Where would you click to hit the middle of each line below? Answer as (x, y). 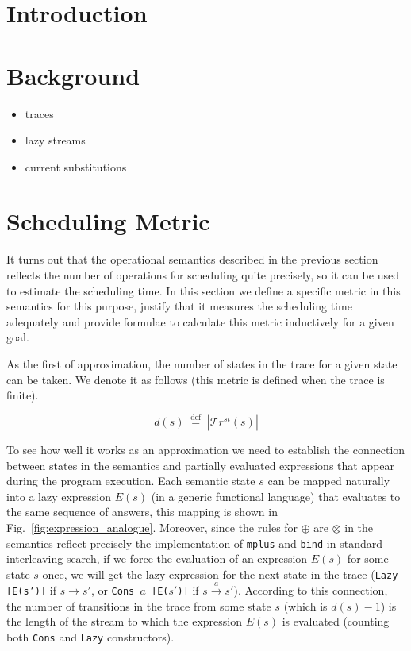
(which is (305, 605)
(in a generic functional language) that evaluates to (276, 496)
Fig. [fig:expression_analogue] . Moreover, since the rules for (152, 527)
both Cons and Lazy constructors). (90, 637)
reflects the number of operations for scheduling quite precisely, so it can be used (203, 275)
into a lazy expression (59, 496)
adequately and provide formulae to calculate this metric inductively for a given (200, 321)
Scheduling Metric (108, 221)
